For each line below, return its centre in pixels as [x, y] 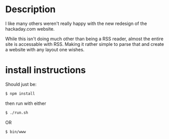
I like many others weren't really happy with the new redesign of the [76, 23]
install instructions [46, 70]
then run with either [26, 103]
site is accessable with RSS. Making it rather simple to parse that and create [84, 44]
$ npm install [20, 93]
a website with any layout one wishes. [45, 49]
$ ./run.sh [17, 113]
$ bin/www [16, 132]
